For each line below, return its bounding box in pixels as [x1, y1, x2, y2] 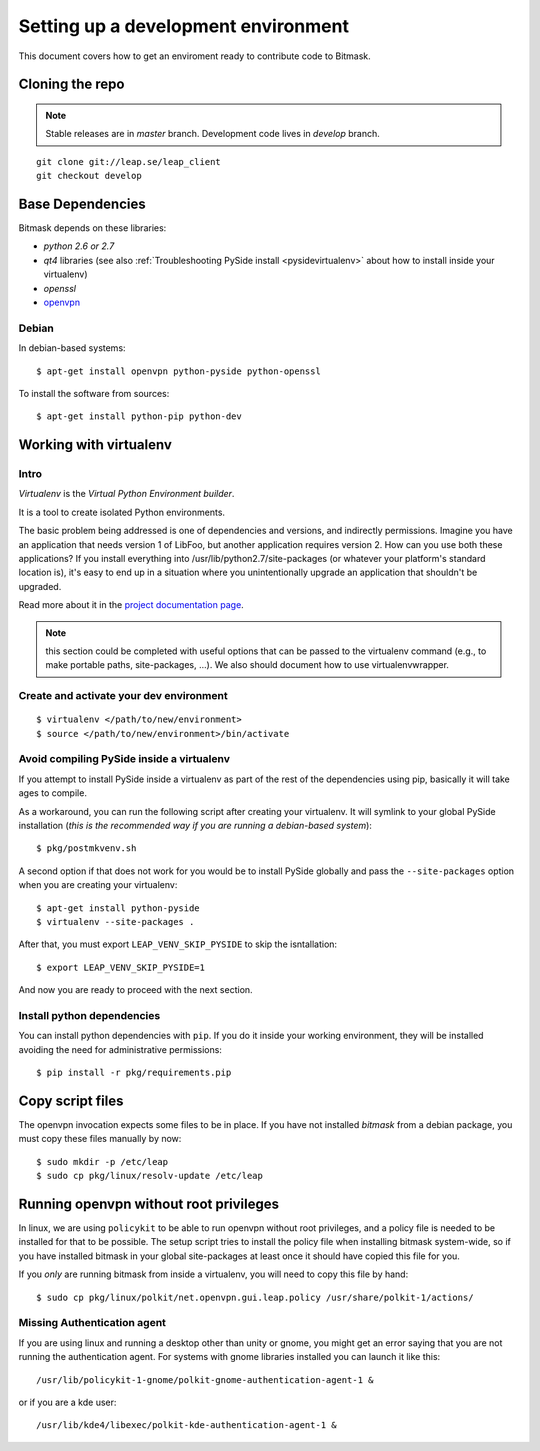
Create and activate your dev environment [18, 689, 229, 703]
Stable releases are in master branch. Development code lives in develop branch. [45, 128, 380, 140]
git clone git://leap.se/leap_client [36, 156, 222, 167]
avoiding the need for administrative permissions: [18, 1043, 222, 1055]
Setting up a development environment [18, 15, 350, 37]
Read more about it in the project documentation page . [18, 599, 244, 611]
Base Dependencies [18, 195, 146, 212]
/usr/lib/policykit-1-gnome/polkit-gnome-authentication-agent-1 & [36, 1374, 374, 1385]
